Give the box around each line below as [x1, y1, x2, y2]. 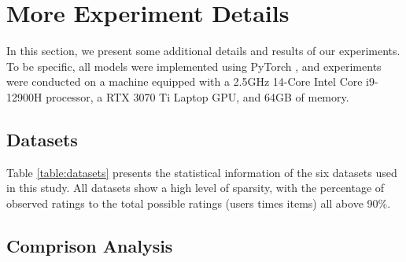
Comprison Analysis [6, 233, 173, 257]
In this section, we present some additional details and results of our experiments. [6, 42, 400, 59]
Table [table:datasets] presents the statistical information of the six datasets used [6, 164, 397, 180]
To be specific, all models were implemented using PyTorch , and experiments [6, 57, 382, 74]
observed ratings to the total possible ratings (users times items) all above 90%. [6, 194, 391, 211]
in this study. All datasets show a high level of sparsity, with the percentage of [6, 179, 385, 196]
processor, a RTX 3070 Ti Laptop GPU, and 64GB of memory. [46, 88, 349, 105]
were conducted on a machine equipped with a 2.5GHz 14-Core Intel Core [6, 73, 363, 90]
